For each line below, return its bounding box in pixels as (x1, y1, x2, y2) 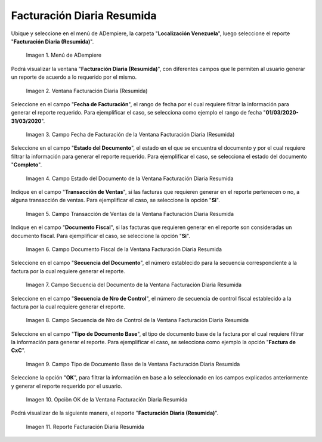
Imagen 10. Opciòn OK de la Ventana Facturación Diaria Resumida (26, 396, 188, 403)
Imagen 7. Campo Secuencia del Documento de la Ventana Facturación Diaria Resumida (26, 281, 241, 289)
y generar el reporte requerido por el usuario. (11, 382, 122, 390)
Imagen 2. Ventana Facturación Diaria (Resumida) (26, 87, 148, 94)
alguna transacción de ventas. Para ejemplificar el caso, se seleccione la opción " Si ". (11, 197, 220, 204)
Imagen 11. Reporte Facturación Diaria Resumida (26, 423, 144, 430)
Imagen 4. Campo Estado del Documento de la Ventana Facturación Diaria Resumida (26, 175, 234, 182)
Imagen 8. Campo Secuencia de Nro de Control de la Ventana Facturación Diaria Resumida (26, 317, 249, 324)
